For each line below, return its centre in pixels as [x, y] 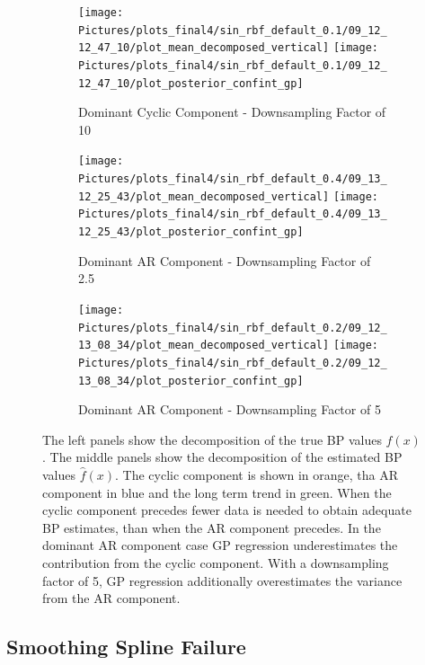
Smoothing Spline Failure [126, 647]
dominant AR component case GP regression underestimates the [220, 545]
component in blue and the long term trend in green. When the [217, 492]
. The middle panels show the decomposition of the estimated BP [222, 457]
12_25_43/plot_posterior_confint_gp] [191, 232]
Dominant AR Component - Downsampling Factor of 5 [230, 409]
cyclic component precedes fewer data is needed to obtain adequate [227, 510]
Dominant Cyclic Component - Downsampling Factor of [232, 112]
